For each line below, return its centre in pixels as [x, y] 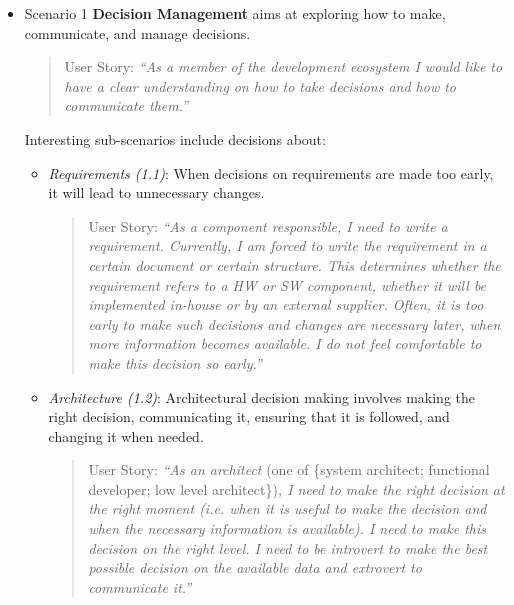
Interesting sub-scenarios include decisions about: [175, 138]
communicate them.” [126, 105]
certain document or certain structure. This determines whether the [294, 264]
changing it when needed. [126, 435]
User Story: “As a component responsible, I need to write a [268, 225]
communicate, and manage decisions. [137, 32]
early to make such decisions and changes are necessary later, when [294, 323]
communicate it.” [140, 586]
